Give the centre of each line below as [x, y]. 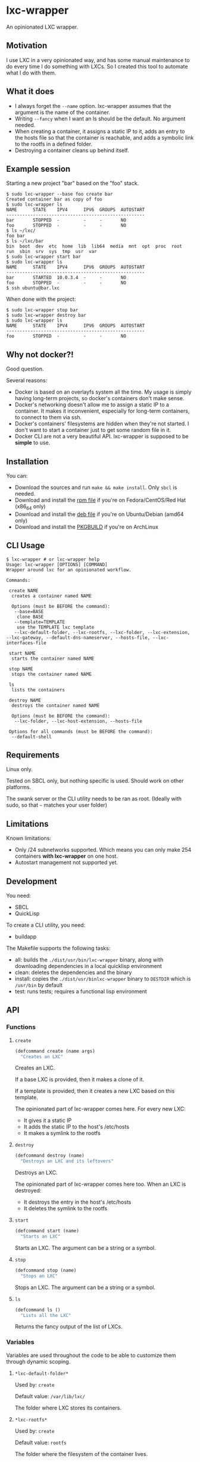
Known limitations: [29, 838]
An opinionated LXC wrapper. [42, 27]
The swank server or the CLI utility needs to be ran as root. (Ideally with [94, 799]
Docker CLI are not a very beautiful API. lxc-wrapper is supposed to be [101, 437]
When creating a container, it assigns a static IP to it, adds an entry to [100, 131]
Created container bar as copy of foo [54, 200]
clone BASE [30, 617]
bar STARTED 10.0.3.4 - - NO [66, 278]
